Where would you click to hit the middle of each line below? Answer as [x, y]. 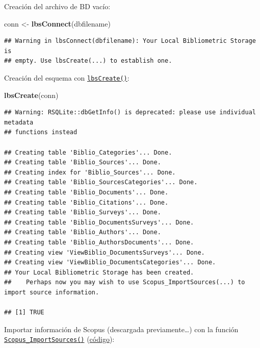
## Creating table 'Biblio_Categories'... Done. [88, 152]
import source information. [52, 292]
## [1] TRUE [24, 313]
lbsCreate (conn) [31, 95]
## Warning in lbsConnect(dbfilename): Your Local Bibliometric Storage [130, 41]
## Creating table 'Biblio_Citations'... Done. [86, 202]
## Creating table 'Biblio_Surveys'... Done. [83, 213]
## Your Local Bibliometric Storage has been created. [99, 272]
